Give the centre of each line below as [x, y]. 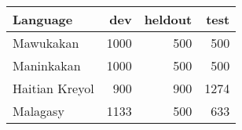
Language [43, 19]
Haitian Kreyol [53, 88]
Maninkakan [47, 65]
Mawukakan [46, 43]
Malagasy [38, 111]
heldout [168, 19]
